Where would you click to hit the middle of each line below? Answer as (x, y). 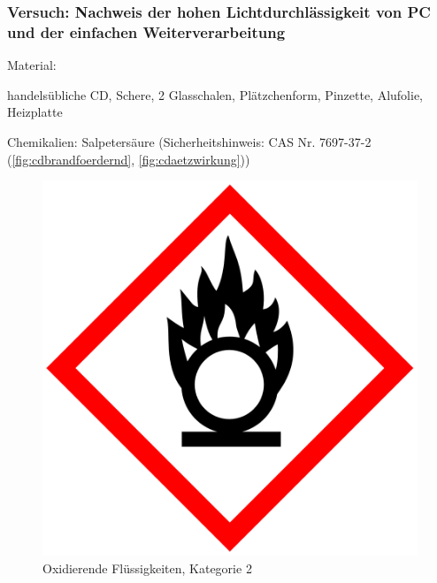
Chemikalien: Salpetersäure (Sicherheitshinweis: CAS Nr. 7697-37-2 (189, 141)
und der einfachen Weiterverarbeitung (146, 31)
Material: (32, 65)
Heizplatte (35, 112)
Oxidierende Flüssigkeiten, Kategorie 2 (147, 568)
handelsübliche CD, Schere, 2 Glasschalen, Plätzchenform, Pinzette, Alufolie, (215, 94)
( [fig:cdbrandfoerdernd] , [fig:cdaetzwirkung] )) (129, 159)
